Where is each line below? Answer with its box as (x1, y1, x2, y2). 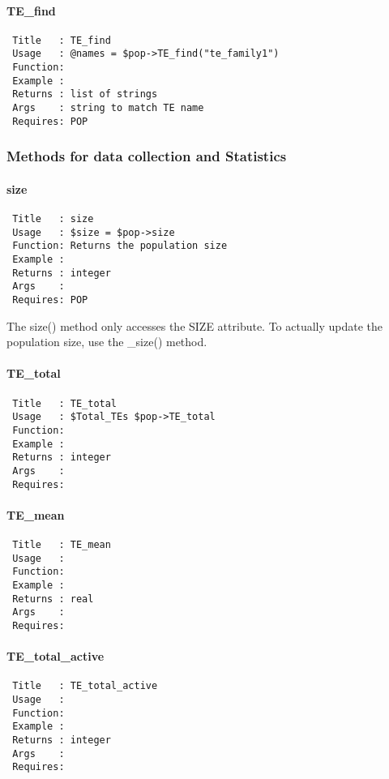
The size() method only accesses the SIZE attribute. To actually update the (6, 317, 383, 334)
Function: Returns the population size (12, 240, 228, 252)
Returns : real (12, 593, 94, 605)
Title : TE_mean (12, 539, 111, 550)
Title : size (12, 213, 94, 225)
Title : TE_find (12, 34, 111, 46)
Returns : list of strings (12, 88, 158, 101)
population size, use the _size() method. (6, 333, 207, 350)
